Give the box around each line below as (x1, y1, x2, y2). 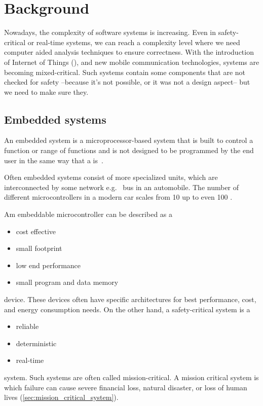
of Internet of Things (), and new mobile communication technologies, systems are (4, 56, 259, 67)
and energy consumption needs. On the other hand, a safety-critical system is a (4, 304, 250, 314)
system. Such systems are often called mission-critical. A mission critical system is (4, 372, 259, 382)
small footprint (16, 243, 62, 253)
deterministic (16, 338, 57, 348)
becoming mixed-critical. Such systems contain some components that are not (4, 66, 246, 77)
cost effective (16, 226, 56, 236)
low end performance (16, 260, 81, 270)
